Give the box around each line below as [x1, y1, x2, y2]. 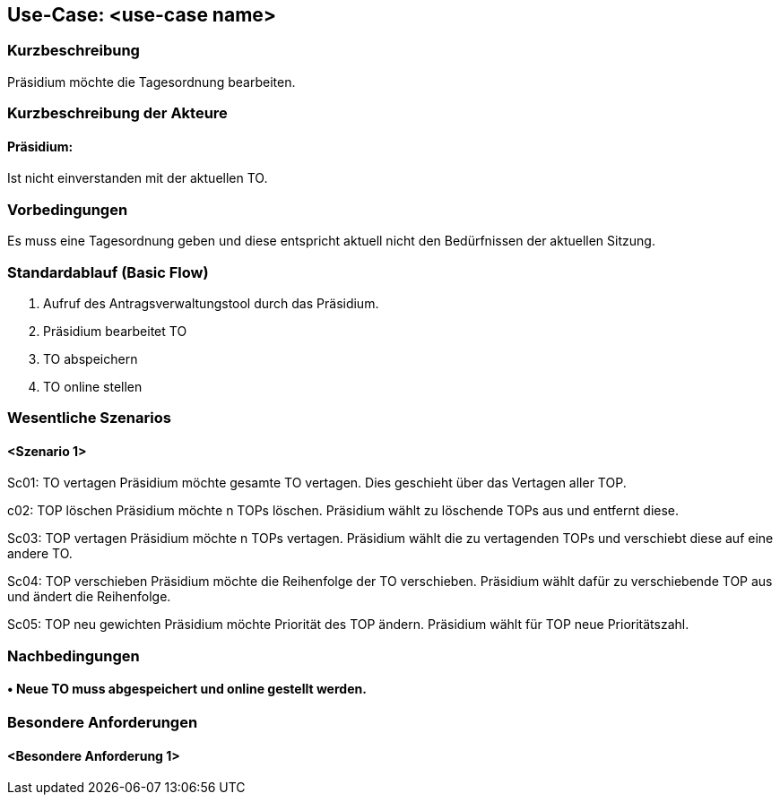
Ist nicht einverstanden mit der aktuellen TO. [7, 170, 268, 186]
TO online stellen [43, 378, 143, 394]
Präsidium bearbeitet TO [43, 323, 187, 339]
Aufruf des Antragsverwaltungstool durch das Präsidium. [43, 295, 379, 311]
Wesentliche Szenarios [7, 409, 171, 427]
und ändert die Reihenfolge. [7, 589, 171, 605]
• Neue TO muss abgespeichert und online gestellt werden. [7, 681, 367, 697]
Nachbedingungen [7, 646, 140, 665]
